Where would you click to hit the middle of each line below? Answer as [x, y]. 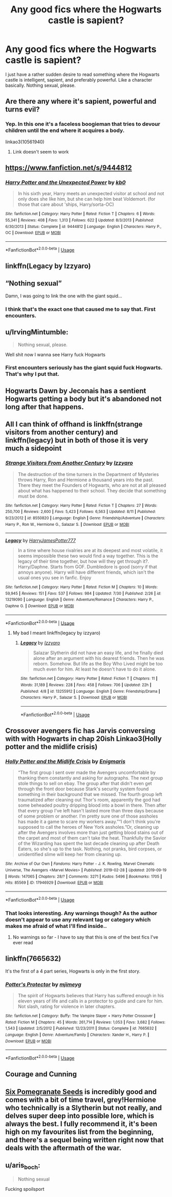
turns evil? [23, 110]
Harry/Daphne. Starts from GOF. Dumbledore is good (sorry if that [87, 567]
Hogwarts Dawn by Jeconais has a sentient [76, 391]
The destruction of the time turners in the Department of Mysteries [88, 474]
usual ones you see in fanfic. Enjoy [55, 578]
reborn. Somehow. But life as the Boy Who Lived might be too [98, 664]
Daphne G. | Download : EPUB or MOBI [40, 606]
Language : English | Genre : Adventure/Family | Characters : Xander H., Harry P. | [77, 1035]
